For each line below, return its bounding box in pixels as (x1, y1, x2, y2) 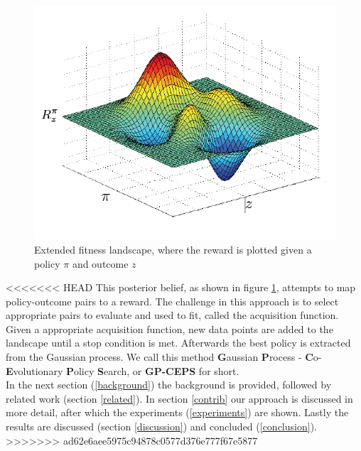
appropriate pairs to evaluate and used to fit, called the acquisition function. (6, 308, 339, 322)
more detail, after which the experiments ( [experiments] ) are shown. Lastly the (6, 405, 349, 420)
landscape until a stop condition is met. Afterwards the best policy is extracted (6, 335, 351, 350)
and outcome (72, 256, 129, 271)
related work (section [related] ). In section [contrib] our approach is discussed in (6, 391, 353, 406)
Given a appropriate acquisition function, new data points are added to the (6, 321, 333, 336)
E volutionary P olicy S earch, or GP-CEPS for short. (6, 363, 239, 378)
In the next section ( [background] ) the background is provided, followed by (6, 377, 332, 392)
